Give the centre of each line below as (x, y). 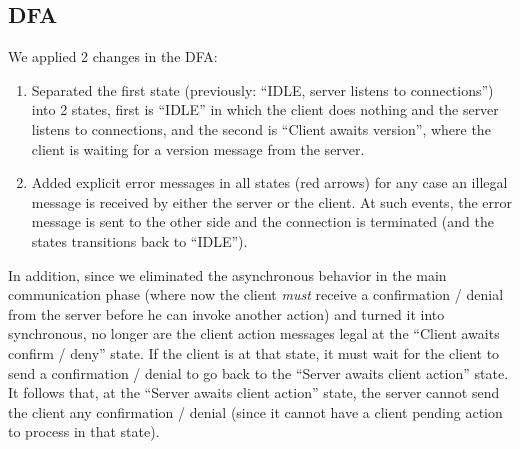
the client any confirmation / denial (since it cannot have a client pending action (255, 411)
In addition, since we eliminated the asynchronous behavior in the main (227, 274)
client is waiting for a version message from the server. (198, 148)
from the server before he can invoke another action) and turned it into (226, 313)
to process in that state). (84, 431)
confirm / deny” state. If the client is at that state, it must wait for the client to (254, 352)
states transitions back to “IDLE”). (139, 240)
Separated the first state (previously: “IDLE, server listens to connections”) (262, 89)
